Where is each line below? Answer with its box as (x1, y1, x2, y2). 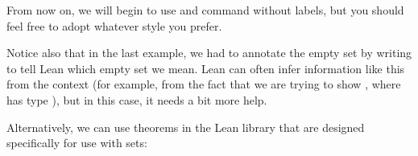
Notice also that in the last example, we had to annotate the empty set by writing (6, 44, 412, 61)
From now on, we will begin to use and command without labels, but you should (6, 2, 404, 18)
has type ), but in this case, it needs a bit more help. (6, 91, 267, 108)
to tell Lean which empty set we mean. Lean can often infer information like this (6, 60, 405, 76)
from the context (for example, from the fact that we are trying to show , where (6, 76, 401, 92)
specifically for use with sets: (6, 134, 147, 151)
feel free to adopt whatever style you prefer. (6, 17, 222, 34)
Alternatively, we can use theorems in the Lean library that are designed (6, 118, 365, 135)
